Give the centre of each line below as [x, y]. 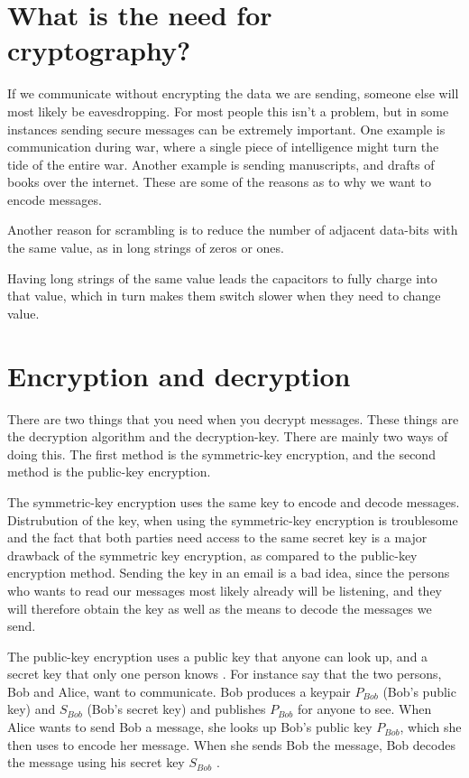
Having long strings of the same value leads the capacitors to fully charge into [222, 278]
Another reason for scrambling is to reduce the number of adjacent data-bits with [233, 230]
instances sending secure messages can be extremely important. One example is [226, 129]
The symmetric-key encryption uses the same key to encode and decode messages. [234, 501]
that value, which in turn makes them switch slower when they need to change [224, 296]
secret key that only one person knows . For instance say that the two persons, [225, 674]
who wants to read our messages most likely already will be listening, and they [225, 590]
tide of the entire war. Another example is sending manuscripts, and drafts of [221, 164]
